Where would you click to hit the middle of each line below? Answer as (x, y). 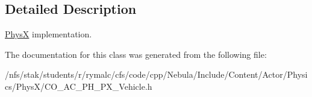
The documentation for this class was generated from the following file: (136, 54)
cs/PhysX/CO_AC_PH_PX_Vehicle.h (79, 86)
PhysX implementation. (48, 34)
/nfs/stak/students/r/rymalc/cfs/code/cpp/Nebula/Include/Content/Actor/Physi (156, 74)
